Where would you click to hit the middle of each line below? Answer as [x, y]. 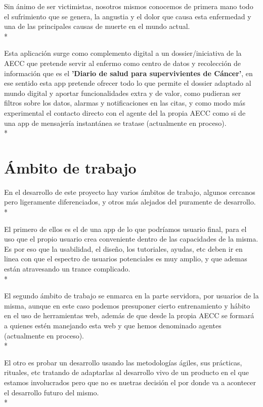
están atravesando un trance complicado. [67, 268]
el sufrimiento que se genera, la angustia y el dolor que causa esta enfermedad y [128, 16]
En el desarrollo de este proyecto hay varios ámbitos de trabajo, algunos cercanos [130, 192]
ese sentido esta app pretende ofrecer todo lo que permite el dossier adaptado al [128, 83]
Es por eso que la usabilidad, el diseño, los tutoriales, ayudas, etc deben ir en [123, 248]
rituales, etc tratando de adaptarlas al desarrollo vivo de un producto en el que [126, 372]
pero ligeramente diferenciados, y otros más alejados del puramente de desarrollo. [130, 202]
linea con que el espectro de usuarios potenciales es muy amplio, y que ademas [126, 259]
